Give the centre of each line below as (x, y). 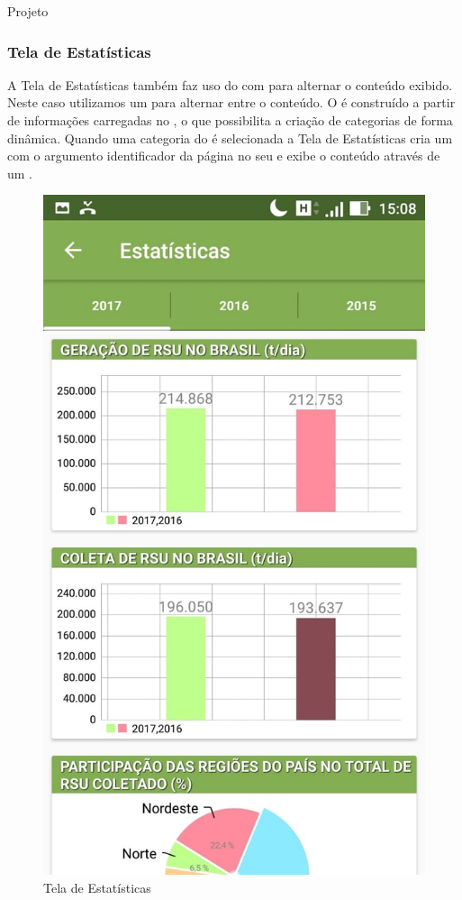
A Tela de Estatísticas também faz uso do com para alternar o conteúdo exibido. (230, 84)
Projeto (28, 11)
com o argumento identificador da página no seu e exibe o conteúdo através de (224, 156)
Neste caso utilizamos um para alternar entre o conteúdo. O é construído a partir (231, 102)
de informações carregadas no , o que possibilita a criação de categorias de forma (230, 120)
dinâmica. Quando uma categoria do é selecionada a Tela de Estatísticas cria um (230, 138)
